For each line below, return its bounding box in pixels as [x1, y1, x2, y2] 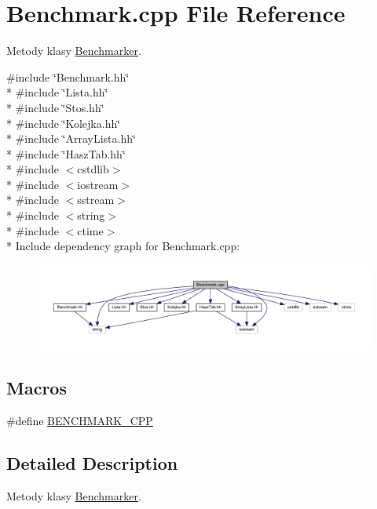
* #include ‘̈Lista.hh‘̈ [6, 84, 108, 100]
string [77, 207, 105, 224]
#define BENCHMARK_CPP [6, 413, 153, 429]
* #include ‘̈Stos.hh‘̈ [6, 99, 104, 115]
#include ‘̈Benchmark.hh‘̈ [6, 68, 130, 85]
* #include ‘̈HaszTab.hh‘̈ [6, 145, 126, 162]
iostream [77, 176, 119, 192]
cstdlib [77, 161, 109, 177]
